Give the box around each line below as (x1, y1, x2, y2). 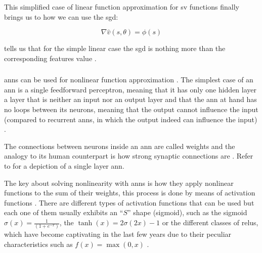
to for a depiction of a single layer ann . (4, 161, 124, 171)
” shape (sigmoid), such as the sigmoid (127, 207, 247, 218)
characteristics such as (4, 238, 73, 249)
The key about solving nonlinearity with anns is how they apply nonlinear (4, 177, 234, 188)
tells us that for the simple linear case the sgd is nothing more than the (4, 43, 226, 54)
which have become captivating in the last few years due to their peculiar (4, 229, 232, 239)
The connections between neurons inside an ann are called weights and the (4, 140, 235, 151)
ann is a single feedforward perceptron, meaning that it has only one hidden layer (4, 84, 257, 94)
